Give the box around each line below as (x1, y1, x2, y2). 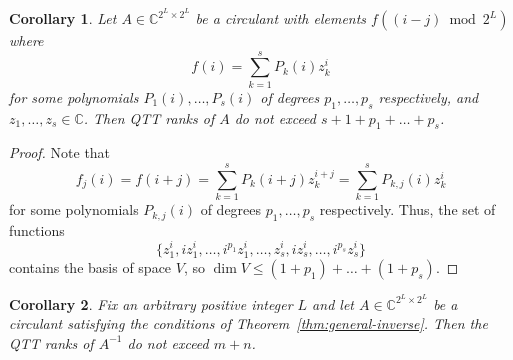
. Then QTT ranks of (83, 107, 215, 128)
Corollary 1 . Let (9, 8, 117, 29)
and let (312, 293, 354, 314)
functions (9, 219, 65, 240)
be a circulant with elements (195, 8, 367, 29)
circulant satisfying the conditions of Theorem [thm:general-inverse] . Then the (9, 313, 488, 334)
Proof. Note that (9, 142, 111, 163)
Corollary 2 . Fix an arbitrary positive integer (9, 293, 293, 314)
